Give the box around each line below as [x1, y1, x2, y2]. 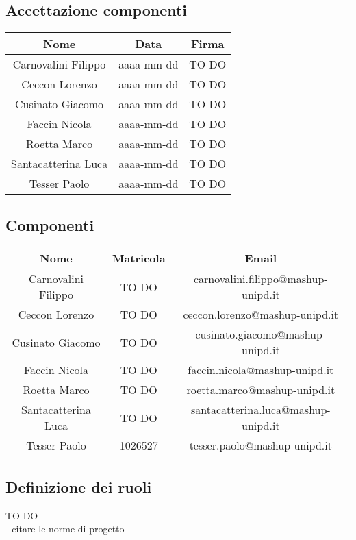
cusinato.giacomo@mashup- [195, 326, 327, 343]
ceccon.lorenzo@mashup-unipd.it [183, 306, 339, 323]
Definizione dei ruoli [5, 476, 152, 497]
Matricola [112, 250, 166, 267]
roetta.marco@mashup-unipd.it [186, 382, 335, 398]
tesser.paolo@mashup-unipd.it [189, 437, 332, 454]
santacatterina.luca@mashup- [190, 402, 331, 418]
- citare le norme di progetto [5, 521, 125, 536]
